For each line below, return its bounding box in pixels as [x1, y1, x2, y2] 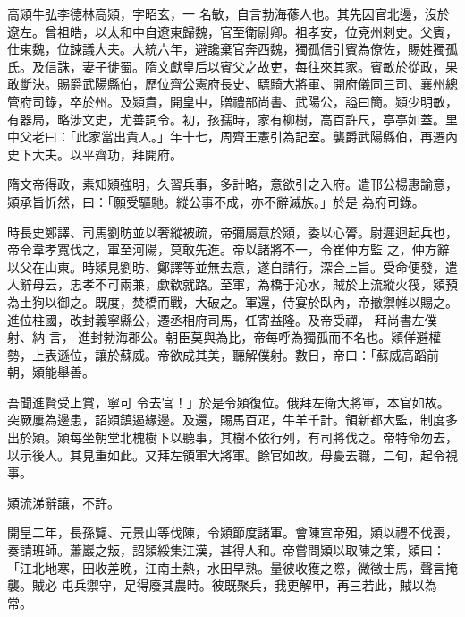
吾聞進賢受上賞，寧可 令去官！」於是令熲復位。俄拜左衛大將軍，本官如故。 [7, 392, 450, 411]
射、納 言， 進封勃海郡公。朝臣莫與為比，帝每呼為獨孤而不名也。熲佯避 [7, 328, 429, 347]
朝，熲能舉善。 [7, 363, 95, 381]
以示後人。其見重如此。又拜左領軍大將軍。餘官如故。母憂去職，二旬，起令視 [7, 445, 458, 464]
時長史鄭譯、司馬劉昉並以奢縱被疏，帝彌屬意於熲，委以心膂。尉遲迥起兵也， [7, 222, 458, 241]
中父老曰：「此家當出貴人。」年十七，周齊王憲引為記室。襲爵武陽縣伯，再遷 [7, 127, 445, 146]
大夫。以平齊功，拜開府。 [31, 144, 182, 163]
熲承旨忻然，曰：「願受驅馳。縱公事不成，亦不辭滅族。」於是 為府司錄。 [7, 192, 425, 210]
